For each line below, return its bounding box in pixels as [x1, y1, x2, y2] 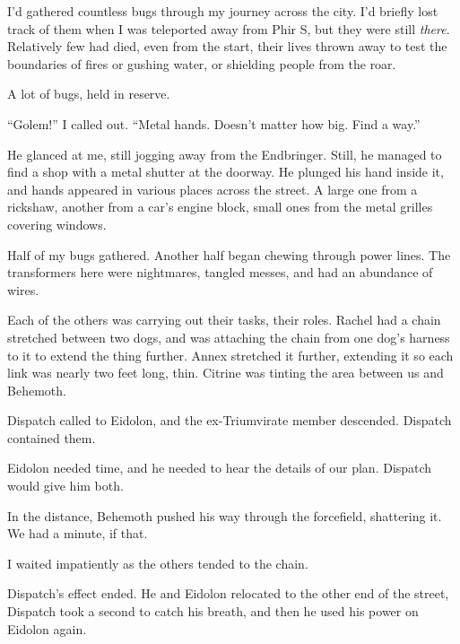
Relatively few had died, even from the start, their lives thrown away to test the [7, 37, 447, 56]
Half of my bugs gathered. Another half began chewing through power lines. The [7, 245, 451, 264]
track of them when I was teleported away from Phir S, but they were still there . [7, 19, 450, 38]
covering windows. [7, 214, 107, 233]
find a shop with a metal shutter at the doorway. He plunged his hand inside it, [7, 162, 444, 181]
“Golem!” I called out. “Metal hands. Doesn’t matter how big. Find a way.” [7, 114, 421, 133]
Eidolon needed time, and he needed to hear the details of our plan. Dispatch [7, 458, 432, 477]
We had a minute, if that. [7, 524, 148, 543]
